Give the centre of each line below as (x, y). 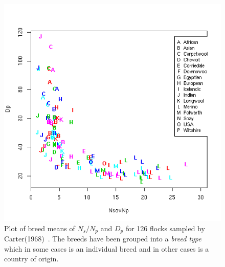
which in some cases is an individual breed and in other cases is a (107, 248)
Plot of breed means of (40, 228)
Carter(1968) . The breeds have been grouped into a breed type (103, 239)
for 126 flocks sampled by (165, 228)
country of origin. (31, 259)
